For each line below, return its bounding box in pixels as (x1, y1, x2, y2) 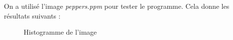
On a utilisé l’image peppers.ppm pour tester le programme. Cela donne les (4, 1, 230, 11)
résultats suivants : (4, 10, 61, 20)
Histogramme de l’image (24, 27, 97, 37)
